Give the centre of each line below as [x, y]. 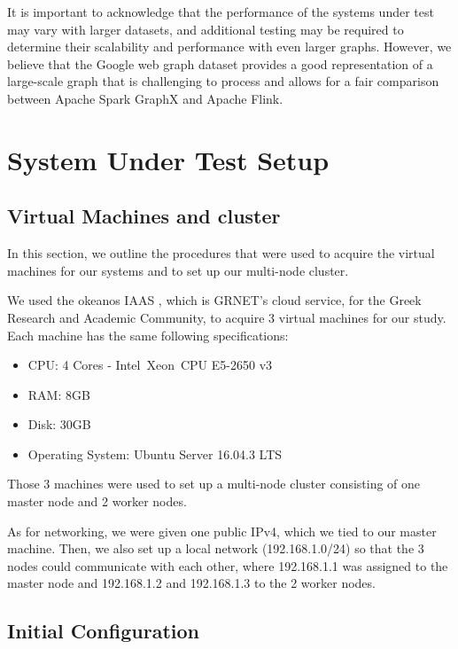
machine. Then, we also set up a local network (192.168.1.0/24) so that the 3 [216, 548]
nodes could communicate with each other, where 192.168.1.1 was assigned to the [228, 565]
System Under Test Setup [168, 159]
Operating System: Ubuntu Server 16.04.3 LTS [155, 454]
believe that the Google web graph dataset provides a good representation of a [220, 63]
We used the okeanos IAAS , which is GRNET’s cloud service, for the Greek [214, 300]
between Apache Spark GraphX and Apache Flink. [145, 98]
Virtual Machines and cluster [144, 216]
